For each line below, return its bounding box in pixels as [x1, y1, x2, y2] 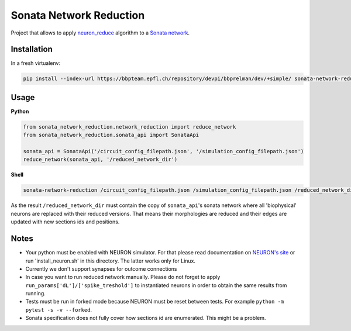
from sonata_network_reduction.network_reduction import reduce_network [23, 123, 236, 130]
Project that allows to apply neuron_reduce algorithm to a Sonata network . [11, 29, 190, 36]
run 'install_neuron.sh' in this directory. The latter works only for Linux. [25, 257, 196, 264]
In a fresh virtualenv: [11, 60, 61, 67]
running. [25, 290, 46, 297]
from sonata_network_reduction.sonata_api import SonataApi [23, 132, 199, 139]
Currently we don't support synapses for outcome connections [25, 265, 177, 272]
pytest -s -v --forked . [25, 306, 92, 313]
